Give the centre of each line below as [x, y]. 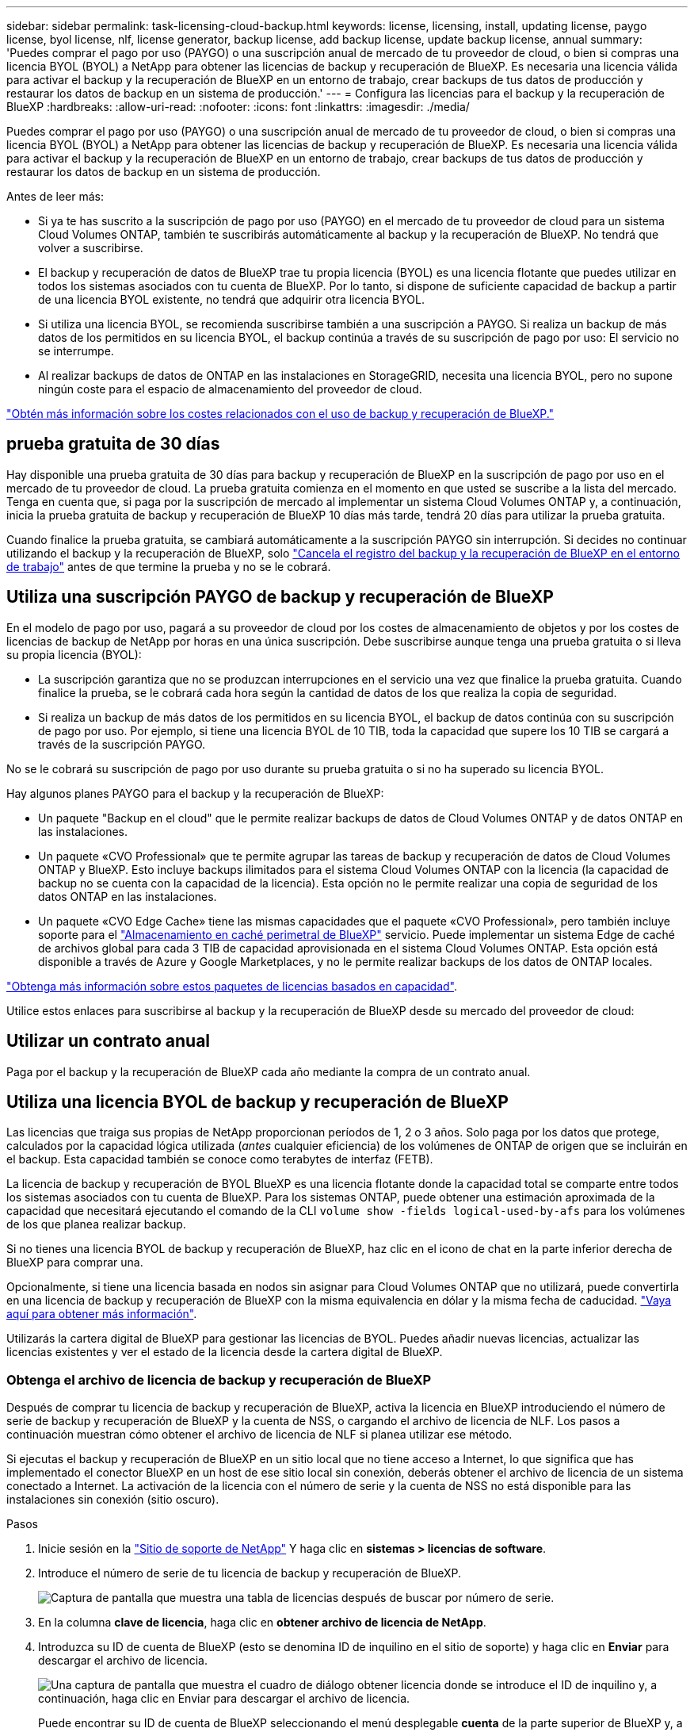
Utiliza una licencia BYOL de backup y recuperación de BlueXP [257, 1102]
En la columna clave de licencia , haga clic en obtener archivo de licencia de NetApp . [262, 1623]
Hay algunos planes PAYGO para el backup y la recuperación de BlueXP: [195, 793]
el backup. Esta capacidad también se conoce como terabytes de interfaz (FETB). [220, 1159]
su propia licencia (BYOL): [74, 654]
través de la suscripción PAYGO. [122, 744]
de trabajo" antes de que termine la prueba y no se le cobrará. [169, 566]
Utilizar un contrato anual [109, 1041]
